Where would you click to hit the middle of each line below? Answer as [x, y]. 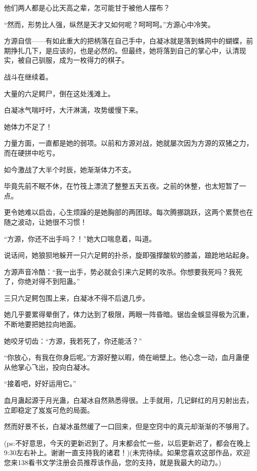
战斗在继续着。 [28, 76]
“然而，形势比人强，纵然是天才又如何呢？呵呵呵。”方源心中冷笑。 [109, 24]
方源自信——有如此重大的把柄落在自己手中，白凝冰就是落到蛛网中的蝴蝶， [125, 41]
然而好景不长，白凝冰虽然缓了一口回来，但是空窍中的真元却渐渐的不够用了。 [128, 426]
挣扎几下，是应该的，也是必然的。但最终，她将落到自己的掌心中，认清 [125, 50]
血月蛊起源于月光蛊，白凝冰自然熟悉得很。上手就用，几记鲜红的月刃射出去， [128, 400]
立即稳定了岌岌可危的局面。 [49, 410]
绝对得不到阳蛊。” [52, 281]
